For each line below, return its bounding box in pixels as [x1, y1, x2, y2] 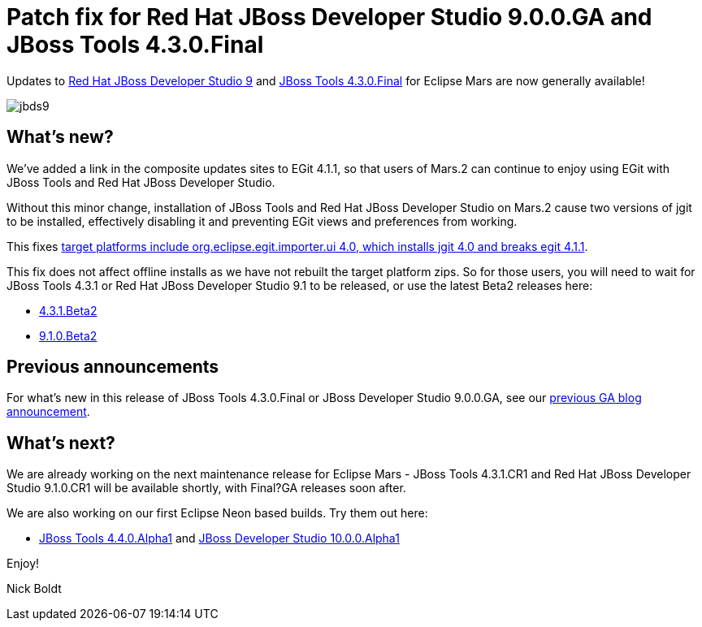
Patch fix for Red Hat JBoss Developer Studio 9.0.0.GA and [6, 3, 652, 31]
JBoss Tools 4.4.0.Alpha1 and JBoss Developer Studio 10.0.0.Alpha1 [39, 531, 400, 546]
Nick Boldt [6, 582, 62, 596]
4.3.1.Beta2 [39, 303, 97, 318]
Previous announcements [6, 357, 219, 378]
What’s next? [6, 432, 115, 453]
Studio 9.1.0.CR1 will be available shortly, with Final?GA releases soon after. [6, 481, 406, 495]
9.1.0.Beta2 [39, 328, 97, 343]
